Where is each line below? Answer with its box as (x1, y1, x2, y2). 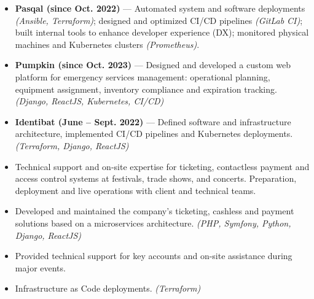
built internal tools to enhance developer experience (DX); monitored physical (15, 26, 309, 39)
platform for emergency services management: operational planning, (15, 70, 270, 83)
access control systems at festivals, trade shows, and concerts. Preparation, (15, 172, 297, 185)
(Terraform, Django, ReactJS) (15, 139, 129, 152)
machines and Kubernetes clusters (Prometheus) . (15, 37, 200, 50)
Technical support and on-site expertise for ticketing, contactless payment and (15, 160, 310, 173)
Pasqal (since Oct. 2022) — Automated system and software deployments (15, 2, 305, 14)
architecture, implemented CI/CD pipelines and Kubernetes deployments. (15, 127, 293, 140)
